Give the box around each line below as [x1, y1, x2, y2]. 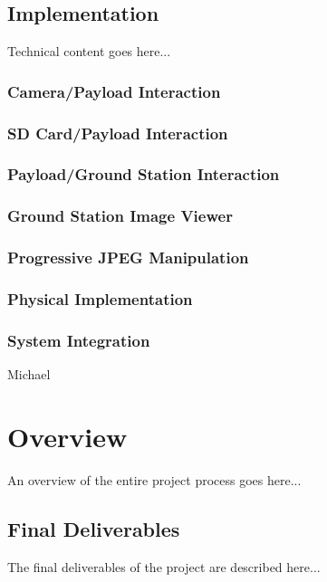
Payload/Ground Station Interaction [7, 163, 280, 186]
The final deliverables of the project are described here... [7, 557, 321, 576]
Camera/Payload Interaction [7, 80, 221, 102]
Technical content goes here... [7, 42, 171, 61]
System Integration [7, 329, 150, 351]
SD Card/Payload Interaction [7, 121, 228, 144]
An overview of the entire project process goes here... [7, 470, 302, 489]
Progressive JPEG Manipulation [7, 246, 249, 269]
